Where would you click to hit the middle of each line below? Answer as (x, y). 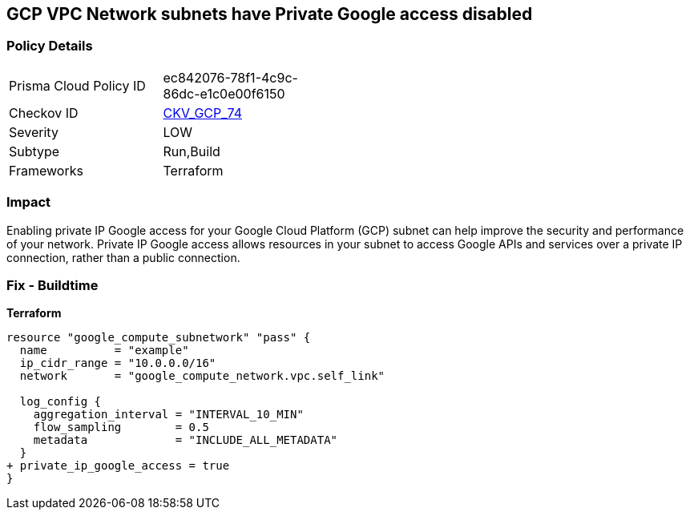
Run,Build (192, 151)
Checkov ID (44, 113)
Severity (34, 132)
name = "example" (104, 351)
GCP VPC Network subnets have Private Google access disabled (270, 14)
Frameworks (46, 170)
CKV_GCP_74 (202, 113)
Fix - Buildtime (52, 285)
